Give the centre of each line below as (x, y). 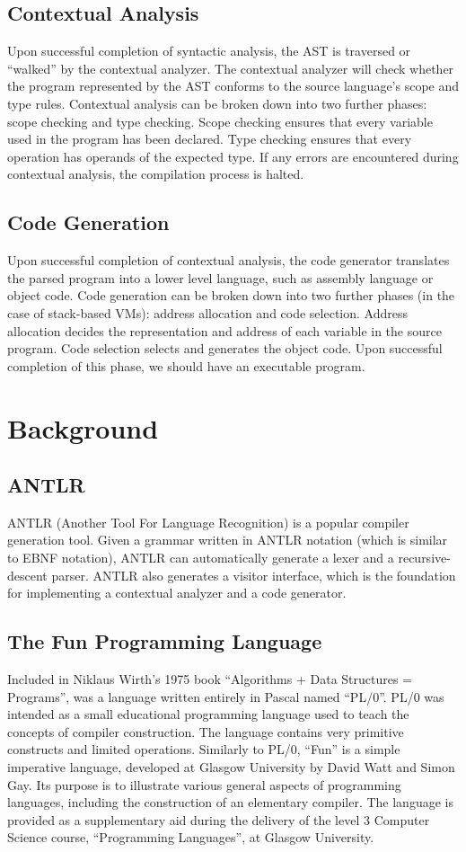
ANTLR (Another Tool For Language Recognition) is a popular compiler (208, 522)
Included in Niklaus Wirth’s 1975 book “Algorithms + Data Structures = (210, 679)
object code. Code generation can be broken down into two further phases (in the (231, 295)
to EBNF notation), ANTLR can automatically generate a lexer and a (201, 558)
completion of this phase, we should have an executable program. (186, 365)
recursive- (424, 558)
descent (27, 575)
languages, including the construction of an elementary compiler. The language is (230, 802)
